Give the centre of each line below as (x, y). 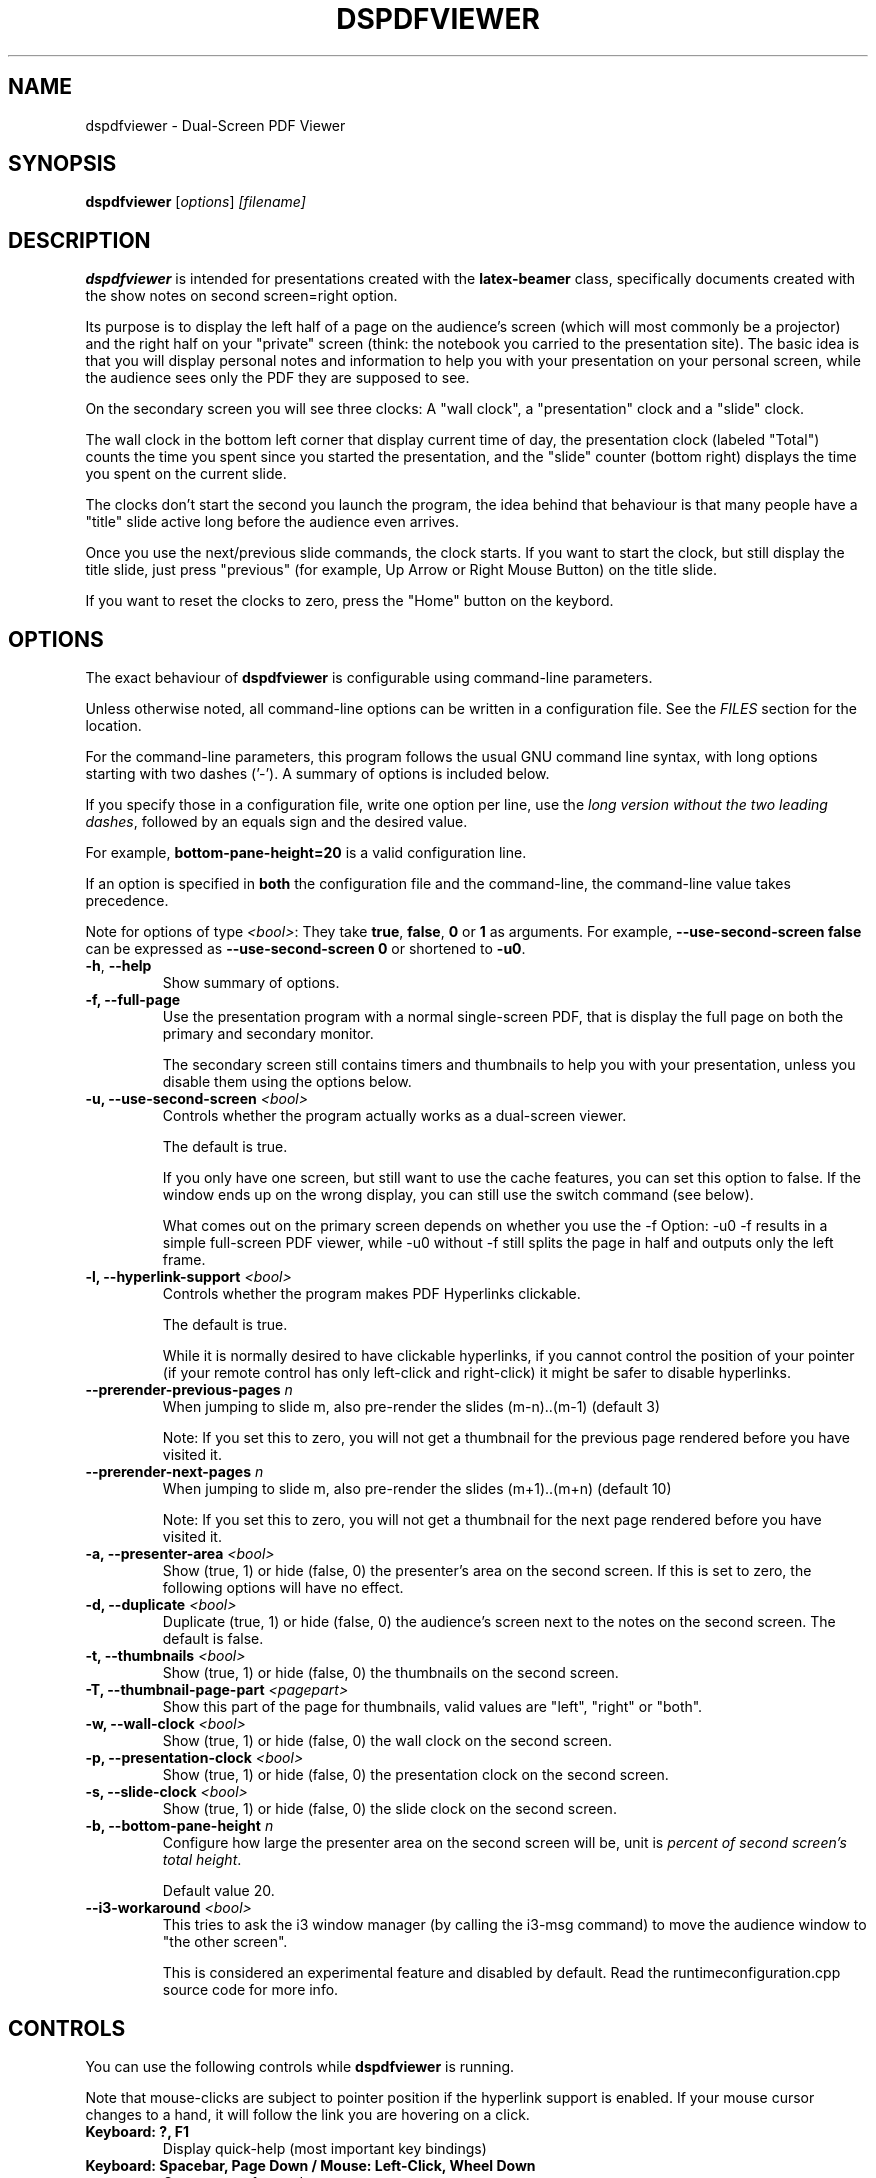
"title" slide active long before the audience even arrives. (272, 522)
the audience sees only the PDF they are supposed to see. (277, 378)
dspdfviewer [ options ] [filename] (195, 202)
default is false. (213, 1639)
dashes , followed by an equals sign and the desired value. (276, 822)
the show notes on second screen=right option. (241, 296)
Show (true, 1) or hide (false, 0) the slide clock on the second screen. (389, 1809)
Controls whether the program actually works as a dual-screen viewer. (394, 1116)
